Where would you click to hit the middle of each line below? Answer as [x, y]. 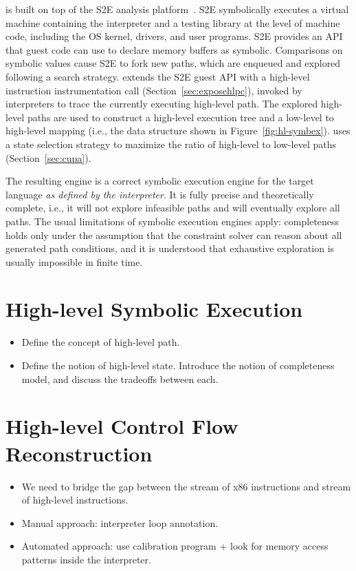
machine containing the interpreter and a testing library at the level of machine [173, 22]
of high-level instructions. [75, 500]
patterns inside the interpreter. [86, 559]
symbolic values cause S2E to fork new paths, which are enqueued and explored [173, 63]
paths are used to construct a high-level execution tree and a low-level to [180, 117]
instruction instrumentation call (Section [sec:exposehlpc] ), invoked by [154, 90]
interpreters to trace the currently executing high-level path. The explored [162, 104]
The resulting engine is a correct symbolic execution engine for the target [160, 181]
